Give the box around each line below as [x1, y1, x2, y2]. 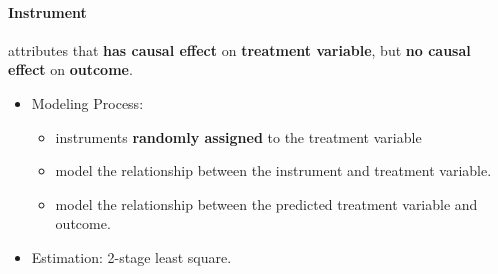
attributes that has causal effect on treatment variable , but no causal [8, 39, 471, 60]
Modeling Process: [31, 92, 144, 113]
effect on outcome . [8, 59, 133, 80]
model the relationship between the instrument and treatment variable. [55, 160, 492, 181]
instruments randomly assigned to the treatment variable [55, 126, 422, 147]
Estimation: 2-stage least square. [31, 246, 232, 267]
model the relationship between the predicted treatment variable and [55, 193, 478, 214]
